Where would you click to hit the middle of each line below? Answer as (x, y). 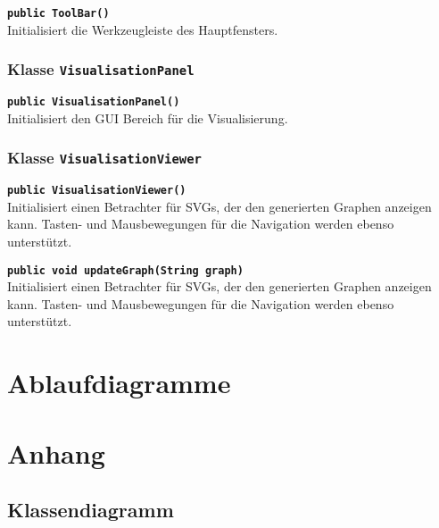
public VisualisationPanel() (94, 102)
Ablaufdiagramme (119, 383)
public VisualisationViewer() (97, 191)
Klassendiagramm (91, 510)
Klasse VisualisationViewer (104, 158)
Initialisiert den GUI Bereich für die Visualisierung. (148, 117)
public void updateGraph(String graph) (125, 270)
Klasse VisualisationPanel (101, 69)
